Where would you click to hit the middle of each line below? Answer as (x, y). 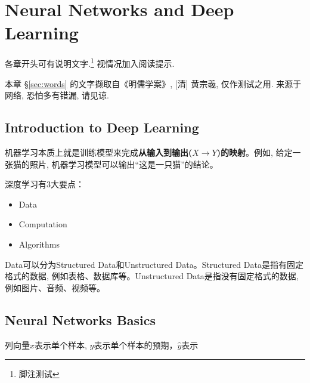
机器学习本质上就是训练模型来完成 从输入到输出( (99, 152)
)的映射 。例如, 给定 (255, 152)
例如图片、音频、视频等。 (55, 287)
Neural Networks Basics (80, 319)
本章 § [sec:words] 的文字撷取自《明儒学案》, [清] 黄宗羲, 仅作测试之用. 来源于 (153, 83)
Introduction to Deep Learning (102, 127)
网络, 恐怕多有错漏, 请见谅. (57, 95)
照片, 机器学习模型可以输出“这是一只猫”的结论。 (124, 164)
